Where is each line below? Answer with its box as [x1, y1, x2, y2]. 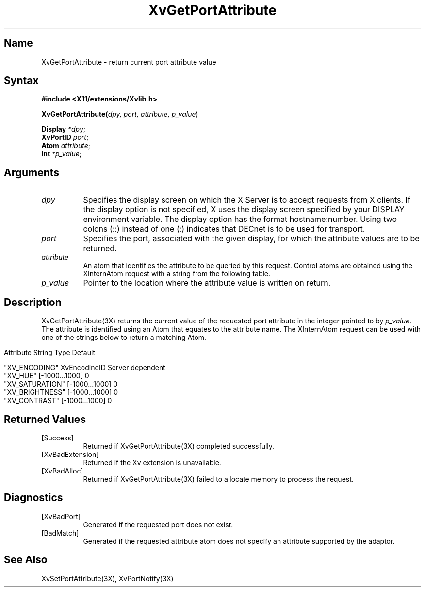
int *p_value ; [41, 150, 82, 158]
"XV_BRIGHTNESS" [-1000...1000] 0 [4, 388, 118, 397]
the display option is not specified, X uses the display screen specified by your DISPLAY [83, 204, 405, 215]
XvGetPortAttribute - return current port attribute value [41, 57, 216, 66]
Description [4, 296, 62, 308]
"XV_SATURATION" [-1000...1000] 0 [4, 380, 118, 388]
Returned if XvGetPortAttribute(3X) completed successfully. [83, 441, 275, 450]
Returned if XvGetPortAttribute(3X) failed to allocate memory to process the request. [83, 474, 354, 483]
